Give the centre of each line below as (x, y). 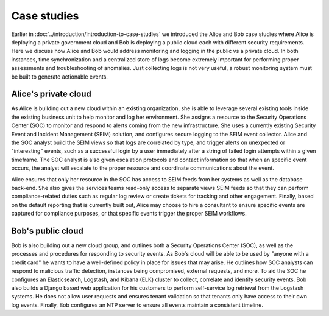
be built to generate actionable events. (59, 77)
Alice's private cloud (51, 94)
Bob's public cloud (47, 230)
